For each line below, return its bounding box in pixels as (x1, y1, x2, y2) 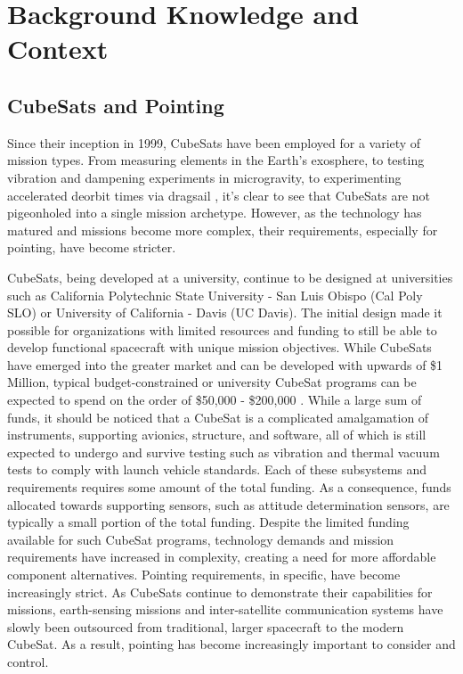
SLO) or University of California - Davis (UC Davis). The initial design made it (7, 303, 443, 322)
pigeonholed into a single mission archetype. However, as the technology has (7, 203, 422, 222)
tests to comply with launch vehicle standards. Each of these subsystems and (7, 460, 427, 479)
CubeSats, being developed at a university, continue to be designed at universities (7, 267, 453, 286)
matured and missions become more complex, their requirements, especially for (7, 220, 438, 239)
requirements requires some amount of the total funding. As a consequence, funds (7, 478, 451, 497)
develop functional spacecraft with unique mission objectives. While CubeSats (7, 338, 432, 357)
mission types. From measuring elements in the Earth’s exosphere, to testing (7, 151, 425, 169)
